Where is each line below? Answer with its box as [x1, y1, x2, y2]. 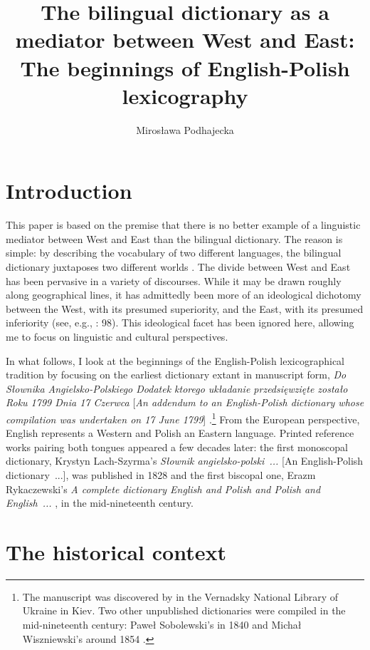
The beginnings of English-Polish [20, 53, 350, 82]
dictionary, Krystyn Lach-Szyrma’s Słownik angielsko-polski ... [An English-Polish [6, 453, 364, 468]
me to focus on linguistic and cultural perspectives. [6, 329, 228, 344]
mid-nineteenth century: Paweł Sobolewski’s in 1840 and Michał [22, 617, 302, 632]
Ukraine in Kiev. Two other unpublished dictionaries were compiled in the [22, 603, 346, 618]
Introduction [6, 176, 132, 205]
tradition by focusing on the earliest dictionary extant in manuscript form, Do [6, 367, 347, 382]
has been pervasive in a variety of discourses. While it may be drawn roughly [6, 273, 342, 288]
